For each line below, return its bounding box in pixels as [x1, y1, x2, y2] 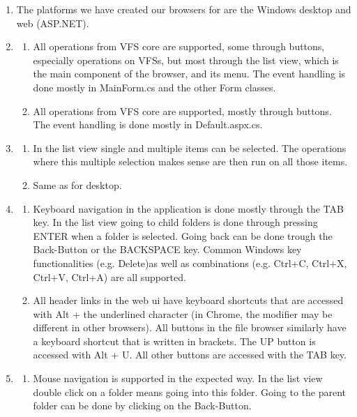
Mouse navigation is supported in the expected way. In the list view [33, 371, 323, 386]
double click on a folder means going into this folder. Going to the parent [33, 384, 346, 399]
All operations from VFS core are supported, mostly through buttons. [33, 103, 332, 118]
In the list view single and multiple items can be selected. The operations [33, 140, 347, 155]
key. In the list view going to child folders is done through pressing [33, 215, 318, 229]
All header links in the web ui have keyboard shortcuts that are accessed [33, 293, 344, 308]
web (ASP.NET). [16, 15, 89, 30]
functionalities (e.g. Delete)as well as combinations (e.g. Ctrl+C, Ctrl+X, [33, 255, 347, 270]
